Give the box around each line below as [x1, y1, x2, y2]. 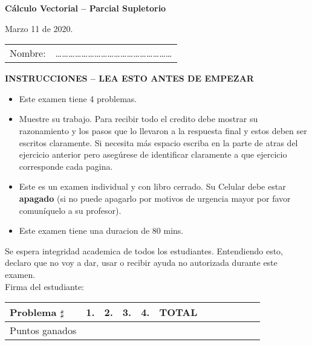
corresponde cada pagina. [19, 160, 113, 172]
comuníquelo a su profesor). [19, 204, 122, 216]
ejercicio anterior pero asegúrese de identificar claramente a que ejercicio [19, 148, 287, 161]
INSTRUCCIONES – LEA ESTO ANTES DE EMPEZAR [5, 72, 254, 85]
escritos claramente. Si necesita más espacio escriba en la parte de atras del [19, 136, 298, 149]
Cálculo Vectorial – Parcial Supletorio [5, 2, 166, 14]
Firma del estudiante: [5, 280, 84, 292]
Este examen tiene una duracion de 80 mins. [19, 224, 184, 237]
